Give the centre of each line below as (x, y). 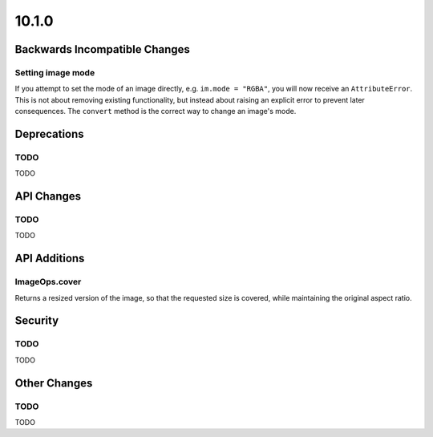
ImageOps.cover (48, 282)
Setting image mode (55, 72)
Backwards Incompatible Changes (102, 49)
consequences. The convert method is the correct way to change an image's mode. (156, 111)
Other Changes (54, 383)
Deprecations (49, 134)
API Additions (50, 259)
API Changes (48, 196)
